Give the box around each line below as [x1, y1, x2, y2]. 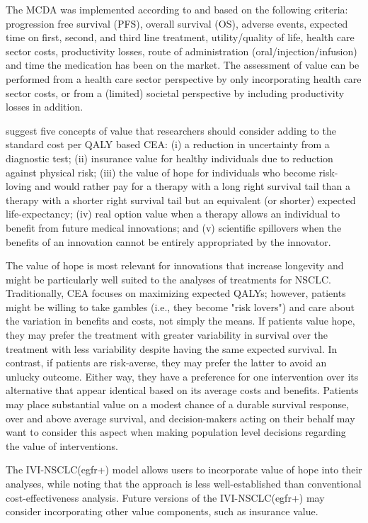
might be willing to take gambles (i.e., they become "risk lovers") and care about [6, 299, 355, 314]
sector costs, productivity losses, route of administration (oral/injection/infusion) [6, 43, 357, 58]
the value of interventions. [6, 438, 118, 453]
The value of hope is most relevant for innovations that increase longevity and [6, 258, 344, 273]
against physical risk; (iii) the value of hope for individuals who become [6, 164, 316, 179]
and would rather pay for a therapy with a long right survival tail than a [35, 179, 350, 193]
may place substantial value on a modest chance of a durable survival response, [6, 397, 350, 412]
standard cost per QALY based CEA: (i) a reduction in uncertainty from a [6, 137, 330, 152]
